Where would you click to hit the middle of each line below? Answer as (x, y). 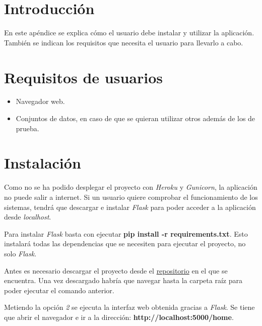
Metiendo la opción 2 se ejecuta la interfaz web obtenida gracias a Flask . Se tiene (129, 307)
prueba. (27, 128)
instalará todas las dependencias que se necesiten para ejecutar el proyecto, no (125, 243)
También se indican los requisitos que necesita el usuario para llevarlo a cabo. (124, 42)
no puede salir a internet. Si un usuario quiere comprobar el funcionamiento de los (131, 197)
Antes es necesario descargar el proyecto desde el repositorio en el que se (116, 270)
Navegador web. (40, 101)
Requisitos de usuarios (83, 77)
